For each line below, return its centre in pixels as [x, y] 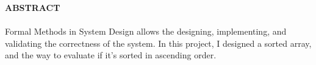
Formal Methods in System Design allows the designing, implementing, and [146, 31]
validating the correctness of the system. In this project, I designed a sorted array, [158, 43]
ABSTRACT [33, 7]
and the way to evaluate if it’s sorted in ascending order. [111, 55]
